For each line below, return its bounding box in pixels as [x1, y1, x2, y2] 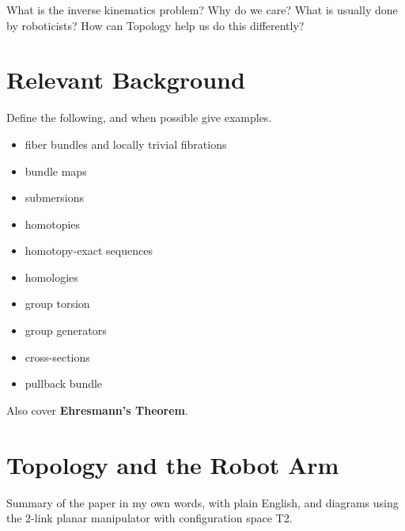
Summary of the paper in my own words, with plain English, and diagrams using [6, 494, 399, 510]
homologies [25, 268, 78, 285]
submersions [25, 189, 84, 206]
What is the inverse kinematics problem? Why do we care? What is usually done [6, 2, 398, 17]
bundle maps [25, 162, 87, 179]
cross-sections [25, 348, 90, 365]
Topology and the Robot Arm [6, 448, 339, 480]
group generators [25, 322, 107, 339]
